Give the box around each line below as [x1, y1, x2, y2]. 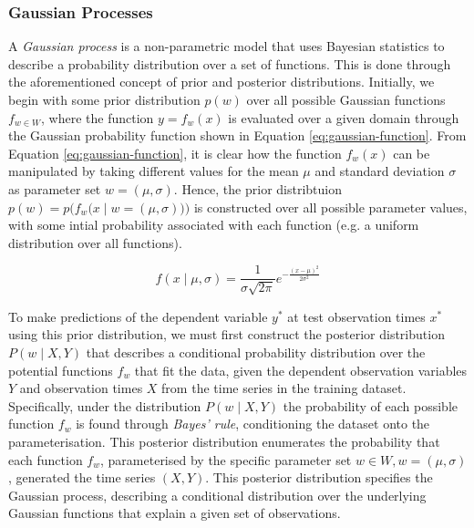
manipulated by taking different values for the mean [8, 161, 299, 181]
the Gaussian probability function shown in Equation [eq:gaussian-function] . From [8, 126, 467, 145]
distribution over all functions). [8, 233, 182, 252]
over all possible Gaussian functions [246, 90, 446, 109]
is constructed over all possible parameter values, [193, 197, 468, 216]
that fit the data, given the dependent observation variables [134, 360, 468, 379]
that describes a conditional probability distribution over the [86, 342, 426, 361]
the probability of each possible [283, 396, 459, 415]
